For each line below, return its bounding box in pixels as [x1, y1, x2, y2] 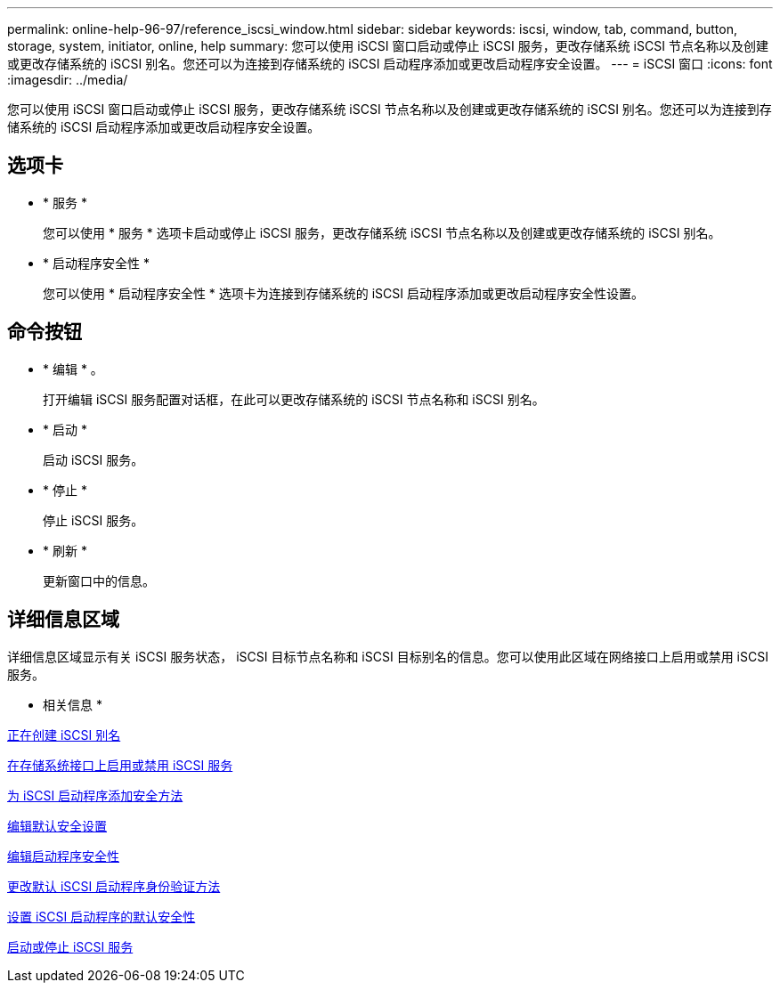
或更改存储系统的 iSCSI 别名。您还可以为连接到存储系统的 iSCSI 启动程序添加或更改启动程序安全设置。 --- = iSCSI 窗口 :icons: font [7, 56, 773, 71]
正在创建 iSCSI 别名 [7, 726, 121, 742]
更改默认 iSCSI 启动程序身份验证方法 [7, 878, 221, 894]
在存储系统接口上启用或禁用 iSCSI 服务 [7, 757, 233, 773]
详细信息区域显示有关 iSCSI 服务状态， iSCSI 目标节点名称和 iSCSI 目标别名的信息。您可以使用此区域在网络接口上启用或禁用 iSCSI [7, 648, 768, 664]
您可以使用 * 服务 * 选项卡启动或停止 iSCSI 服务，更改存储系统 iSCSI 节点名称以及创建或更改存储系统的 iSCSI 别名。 [43, 224, 721, 240]
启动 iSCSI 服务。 [43, 451, 144, 467]
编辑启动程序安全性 [7, 848, 119, 864]
